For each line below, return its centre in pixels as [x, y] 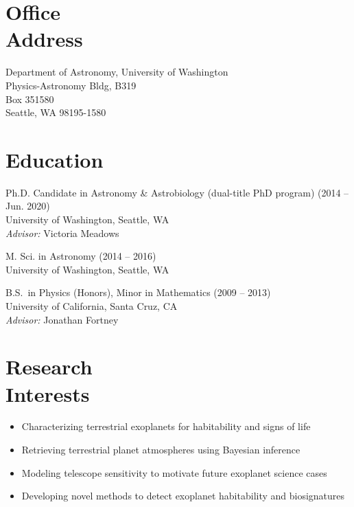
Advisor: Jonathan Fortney [62, 319]
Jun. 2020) [28, 206]
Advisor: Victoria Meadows [62, 233]
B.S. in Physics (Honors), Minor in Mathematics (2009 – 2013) [138, 292]
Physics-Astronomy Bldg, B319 [71, 85]
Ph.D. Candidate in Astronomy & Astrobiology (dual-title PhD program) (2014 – [177, 192]
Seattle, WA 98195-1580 [56, 112]
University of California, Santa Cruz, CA [92, 305]
